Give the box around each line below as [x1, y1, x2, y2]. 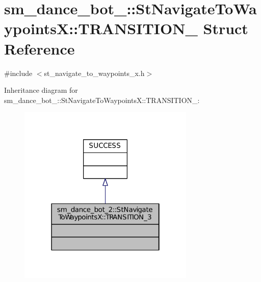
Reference [4, 38, 75, 59]
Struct [203, 18, 248, 39]
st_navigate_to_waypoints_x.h [44, 67, 145, 78]
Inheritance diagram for [4, 85, 78, 95]
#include [4, 67, 33, 78]
